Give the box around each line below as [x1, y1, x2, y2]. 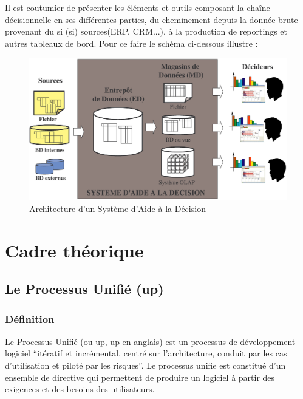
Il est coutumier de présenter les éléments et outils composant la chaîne [5, 1, 270, 13]
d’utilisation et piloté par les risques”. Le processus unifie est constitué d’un [5, 359, 286, 372]
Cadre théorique [5, 237, 144, 262]
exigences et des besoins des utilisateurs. [5, 383, 155, 395]
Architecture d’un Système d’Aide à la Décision [29, 202, 206, 214]
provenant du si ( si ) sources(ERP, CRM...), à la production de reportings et [5, 25, 287, 38]
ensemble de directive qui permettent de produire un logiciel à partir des [5, 370, 275, 383]
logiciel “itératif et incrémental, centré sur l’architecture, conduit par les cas [5, 347, 287, 360]
